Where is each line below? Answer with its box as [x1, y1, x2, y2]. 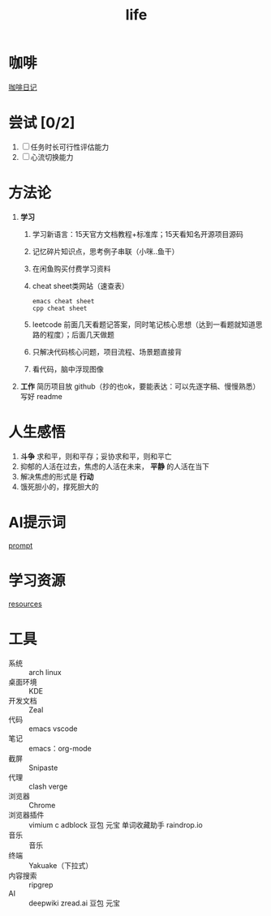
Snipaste [28, 763, 58, 772]
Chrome [28, 800, 56, 810]
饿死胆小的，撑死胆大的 [19, 481, 99, 492]
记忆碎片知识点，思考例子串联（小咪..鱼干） [32, 246, 179, 256]
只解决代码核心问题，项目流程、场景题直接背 [32, 346, 183, 356]
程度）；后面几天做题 [46, 329, 115, 339]
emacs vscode [28, 724, 78, 733]
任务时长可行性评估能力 [30, 142, 110, 152]
